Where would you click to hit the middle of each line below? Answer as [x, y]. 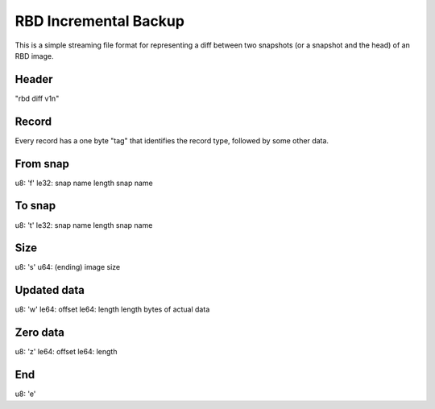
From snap [42, 164]
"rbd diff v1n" [37, 98]
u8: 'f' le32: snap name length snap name [84, 183]
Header [34, 79]
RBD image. [34, 56]
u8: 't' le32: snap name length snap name [84, 225]
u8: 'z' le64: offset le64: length [66, 352]
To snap [35, 206]
